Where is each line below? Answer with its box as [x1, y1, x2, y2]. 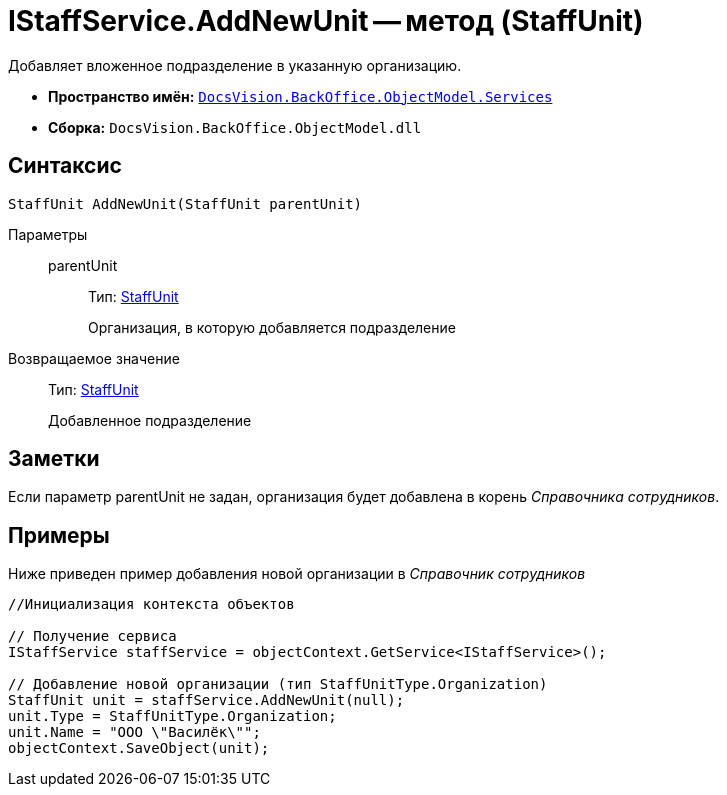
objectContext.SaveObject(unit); [8, 740, 270, 757]
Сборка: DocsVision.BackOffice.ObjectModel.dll [48, 118, 422, 136]
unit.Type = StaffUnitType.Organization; [8, 708, 337, 725]
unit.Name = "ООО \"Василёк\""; [8, 724, 261, 741]
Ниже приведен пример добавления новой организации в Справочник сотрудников [8, 565, 586, 583]
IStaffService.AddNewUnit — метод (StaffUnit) [8, 4, 644, 38]
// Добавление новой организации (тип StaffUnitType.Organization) [8, 676, 548, 693]
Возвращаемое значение [8, 349, 180, 367]
